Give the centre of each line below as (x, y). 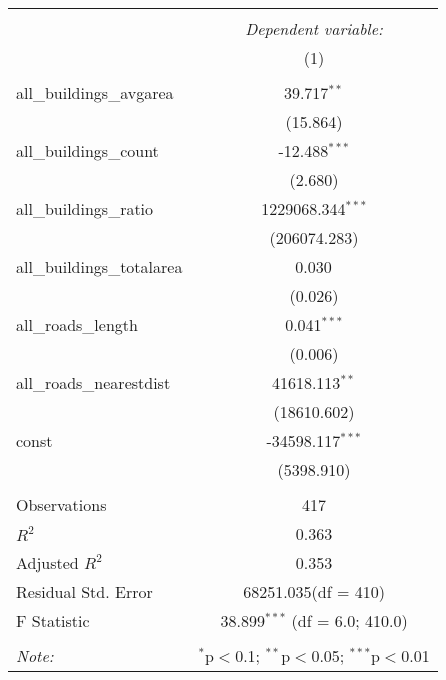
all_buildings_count (87, 150)
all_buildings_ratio (85, 208)
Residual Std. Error (84, 591)
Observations (61, 504)
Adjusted (47, 562)
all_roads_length (77, 324)
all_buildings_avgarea (95, 92)
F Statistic (53, 620)
